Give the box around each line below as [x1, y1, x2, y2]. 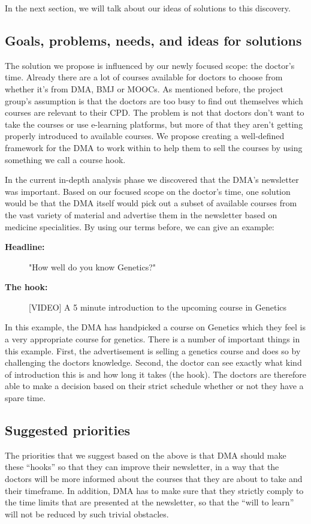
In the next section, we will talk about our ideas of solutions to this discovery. [5, 2, 291, 14]
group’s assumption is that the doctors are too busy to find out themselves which [5, 94, 303, 107]
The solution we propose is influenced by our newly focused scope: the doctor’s [5, 59, 295, 71]
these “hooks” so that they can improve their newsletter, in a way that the [5, 460, 279, 473]
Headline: [5, 240, 45, 253]
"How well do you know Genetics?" [29, 260, 156, 273]
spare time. [5, 392, 46, 404]
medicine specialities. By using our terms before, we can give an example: [5, 220, 274, 233]
